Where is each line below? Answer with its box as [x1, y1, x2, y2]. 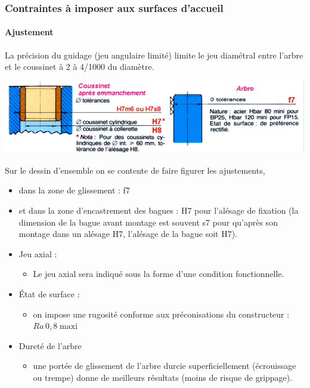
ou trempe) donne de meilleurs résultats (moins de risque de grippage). [33, 371, 293, 383]
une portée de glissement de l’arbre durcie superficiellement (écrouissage [33, 359, 296, 372]
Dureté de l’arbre [18, 339, 82, 352]
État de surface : [18, 288, 80, 300]
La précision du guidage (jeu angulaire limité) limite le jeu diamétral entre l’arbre [5, 48, 303, 61]
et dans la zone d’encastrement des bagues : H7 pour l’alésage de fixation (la [18, 204, 299, 217]
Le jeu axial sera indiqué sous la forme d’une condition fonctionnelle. [33, 267, 284, 280]
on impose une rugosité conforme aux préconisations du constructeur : [33, 307, 290, 320]
